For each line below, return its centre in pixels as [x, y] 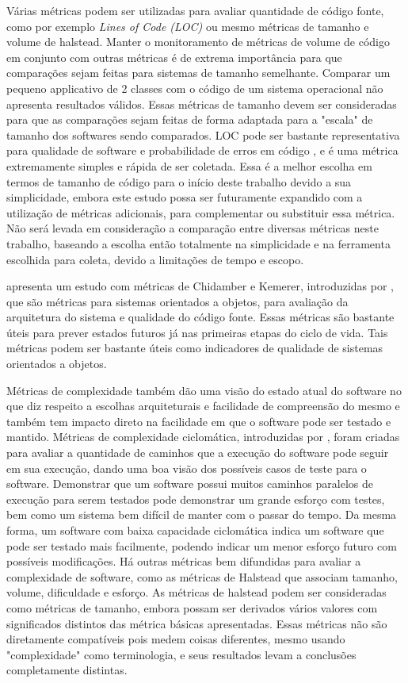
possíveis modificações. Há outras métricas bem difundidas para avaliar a [184, 561]
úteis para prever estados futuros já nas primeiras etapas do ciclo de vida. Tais [197, 332]
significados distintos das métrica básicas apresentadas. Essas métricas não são [197, 623]
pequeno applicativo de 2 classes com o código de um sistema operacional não [195, 88]
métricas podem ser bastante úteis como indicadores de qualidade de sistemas [195, 348]
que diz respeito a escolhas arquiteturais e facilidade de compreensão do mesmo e [203, 406]
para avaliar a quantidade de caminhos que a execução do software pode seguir [198, 453]
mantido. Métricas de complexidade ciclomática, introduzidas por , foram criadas [203, 437]
